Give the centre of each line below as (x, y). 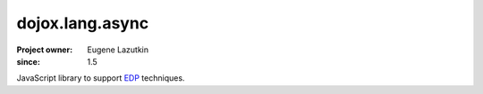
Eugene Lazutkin (118, 50)
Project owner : (45, 50)
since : (28, 61)
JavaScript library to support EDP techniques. (101, 78)
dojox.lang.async (83, 23)
